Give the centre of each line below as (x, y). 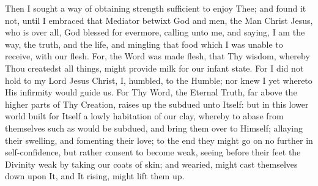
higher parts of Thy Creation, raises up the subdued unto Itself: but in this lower (157, 104)
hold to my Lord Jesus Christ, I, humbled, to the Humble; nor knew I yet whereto (159, 80)
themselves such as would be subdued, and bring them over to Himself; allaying (154, 128)
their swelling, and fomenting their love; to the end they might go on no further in (159, 140)
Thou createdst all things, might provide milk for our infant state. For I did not (154, 68)
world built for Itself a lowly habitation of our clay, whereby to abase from (144, 116)
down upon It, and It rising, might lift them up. (95, 176)
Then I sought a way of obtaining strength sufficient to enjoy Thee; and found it (156, 8)
